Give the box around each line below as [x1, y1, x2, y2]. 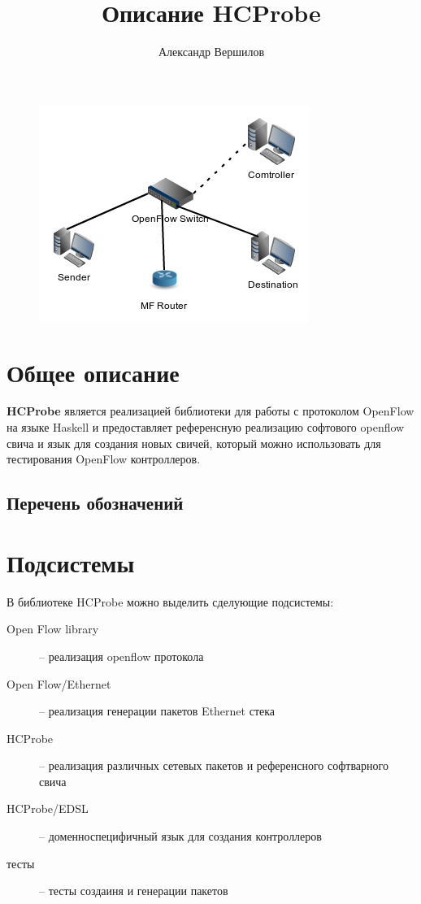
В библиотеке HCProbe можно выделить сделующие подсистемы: [7, 593, 334, 610]
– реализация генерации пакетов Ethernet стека [39, 702, 276, 719]
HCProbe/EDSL [7, 800, 89, 817]
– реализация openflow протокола [39, 647, 204, 664]
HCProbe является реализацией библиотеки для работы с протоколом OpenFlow [7, 402, 414, 419]
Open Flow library [7, 620, 99, 637]
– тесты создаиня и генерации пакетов [39, 882, 228, 899]
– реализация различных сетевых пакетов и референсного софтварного [39, 757, 388, 774]
